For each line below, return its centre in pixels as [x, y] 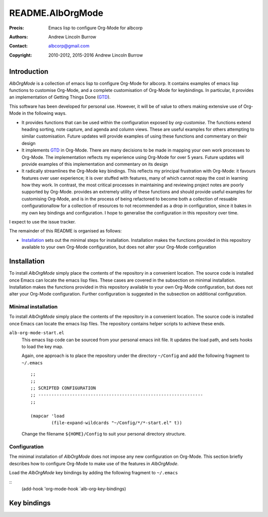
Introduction [29, 71]
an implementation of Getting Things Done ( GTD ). [60, 97]
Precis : [17, 28]
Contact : [19, 46]
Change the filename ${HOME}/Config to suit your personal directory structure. [104, 434]
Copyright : [21, 55]
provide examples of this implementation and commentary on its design [95, 164]
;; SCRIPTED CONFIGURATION [63, 388]
